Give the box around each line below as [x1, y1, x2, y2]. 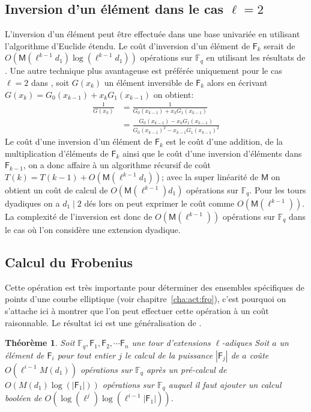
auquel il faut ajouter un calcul [168, 378, 282, 390]
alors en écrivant [207, 76, 268, 88]
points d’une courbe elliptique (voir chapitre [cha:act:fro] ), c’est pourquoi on [5, 292, 286, 305]
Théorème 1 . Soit [5, 336, 75, 349]
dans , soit [31, 76, 70, 88]
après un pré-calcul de [146, 363, 227, 375]
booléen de [5, 392, 42, 404]
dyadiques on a [5, 197, 60, 210]
